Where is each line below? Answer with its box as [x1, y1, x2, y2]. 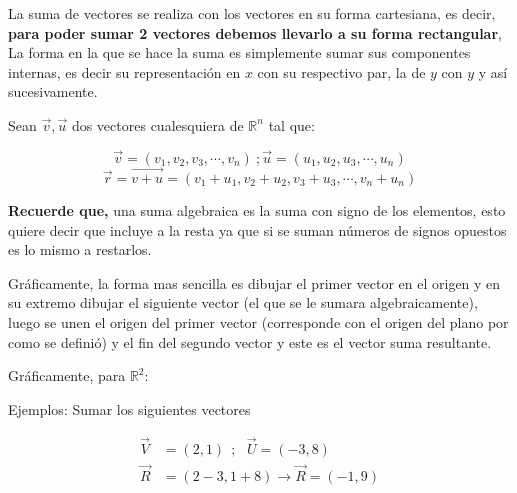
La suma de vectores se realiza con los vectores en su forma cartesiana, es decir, [8, 3, 496, 23]
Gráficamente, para [8, 365, 126, 386]
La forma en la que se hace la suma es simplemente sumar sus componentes [8, 42, 471, 63]
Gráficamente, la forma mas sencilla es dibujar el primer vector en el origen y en [8, 272, 501, 293]
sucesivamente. [8, 81, 98, 102]
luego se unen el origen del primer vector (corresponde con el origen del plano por [8, 311, 509, 332]
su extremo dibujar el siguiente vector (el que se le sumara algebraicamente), [8, 292, 478, 313]
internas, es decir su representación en [8, 61, 241, 82]
